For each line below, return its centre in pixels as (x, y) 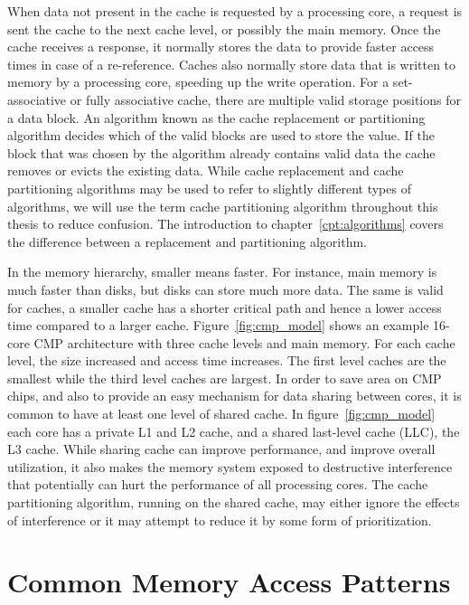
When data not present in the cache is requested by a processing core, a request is (235, 11)
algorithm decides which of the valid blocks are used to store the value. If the (221, 135)
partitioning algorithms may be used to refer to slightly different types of (209, 188)
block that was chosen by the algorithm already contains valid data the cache (221, 152)
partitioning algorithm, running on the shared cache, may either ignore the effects (234, 502)
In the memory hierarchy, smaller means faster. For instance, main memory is (222, 272)
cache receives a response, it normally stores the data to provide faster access (221, 47)
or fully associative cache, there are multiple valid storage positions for (265, 99)
